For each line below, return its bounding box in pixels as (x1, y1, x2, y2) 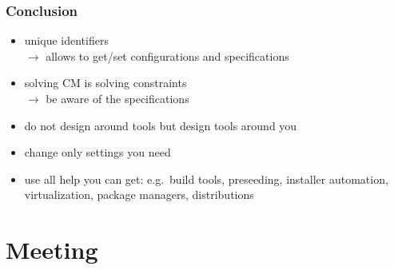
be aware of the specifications (46, 90, 189, 106)
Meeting (6, 233, 98, 266)
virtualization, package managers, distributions (24, 186, 254, 203)
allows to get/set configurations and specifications (46, 47, 289, 64)
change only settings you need (24, 144, 171, 161)
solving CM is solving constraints (24, 74, 187, 91)
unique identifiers (24, 32, 109, 49)
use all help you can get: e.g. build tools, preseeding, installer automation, (24, 170, 388, 187)
